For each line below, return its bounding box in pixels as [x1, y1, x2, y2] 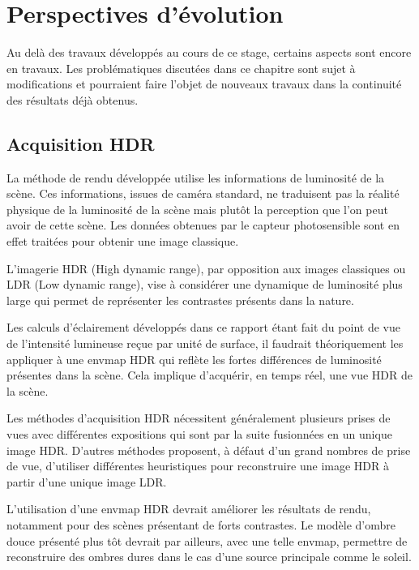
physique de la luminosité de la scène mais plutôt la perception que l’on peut [6, 200, 388, 217]
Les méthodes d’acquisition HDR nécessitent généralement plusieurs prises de [6, 409, 391, 426]
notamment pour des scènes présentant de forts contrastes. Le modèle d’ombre [6, 516, 395, 533]
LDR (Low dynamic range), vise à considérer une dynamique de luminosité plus [6, 276, 403, 293]
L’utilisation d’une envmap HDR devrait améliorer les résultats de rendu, [6, 500, 371, 517]
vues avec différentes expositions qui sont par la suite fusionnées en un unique [6, 426, 392, 443]
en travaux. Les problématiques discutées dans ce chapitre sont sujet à [6, 59, 356, 76]
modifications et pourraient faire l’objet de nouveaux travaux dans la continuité [6, 75, 402, 92]
